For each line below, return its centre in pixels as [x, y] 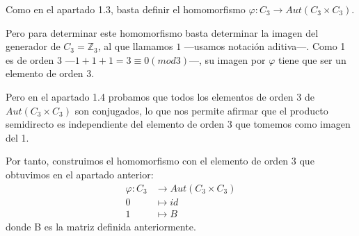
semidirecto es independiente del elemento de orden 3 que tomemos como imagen [178, 124]
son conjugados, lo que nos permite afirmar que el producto [201, 110]
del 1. [17, 137]
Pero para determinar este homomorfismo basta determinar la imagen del [162, 32]
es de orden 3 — [40, 59]
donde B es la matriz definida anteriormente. [101, 226]
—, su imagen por [228, 59]
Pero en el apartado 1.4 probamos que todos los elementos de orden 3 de [160, 96]
